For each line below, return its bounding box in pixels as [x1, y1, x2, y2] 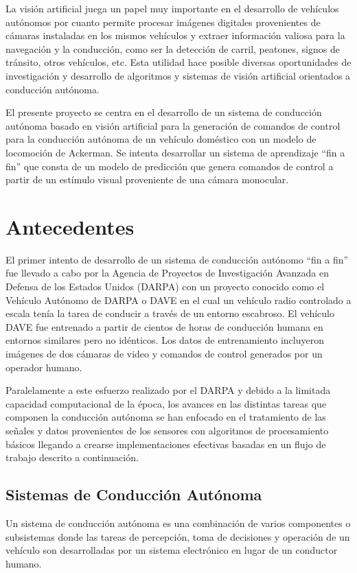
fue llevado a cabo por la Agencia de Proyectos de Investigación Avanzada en [5, 266, 329, 280]
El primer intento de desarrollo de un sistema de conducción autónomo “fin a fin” [5, 252, 349, 266]
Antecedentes [5, 212, 135, 240]
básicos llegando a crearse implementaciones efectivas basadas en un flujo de [5, 436, 326, 451]
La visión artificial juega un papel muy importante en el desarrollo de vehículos [5, 1, 339, 15]
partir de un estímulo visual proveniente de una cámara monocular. [5, 172, 289, 187]
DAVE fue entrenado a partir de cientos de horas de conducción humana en [5, 319, 323, 334]
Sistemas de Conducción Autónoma [5, 484, 262, 505]
